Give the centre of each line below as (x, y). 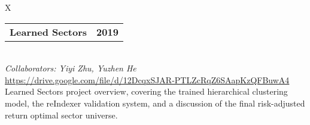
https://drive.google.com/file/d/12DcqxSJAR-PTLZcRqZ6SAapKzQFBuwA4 (147, 79)
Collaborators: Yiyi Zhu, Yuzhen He (71, 68)
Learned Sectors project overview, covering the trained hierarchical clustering (146, 91)
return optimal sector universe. (61, 115)
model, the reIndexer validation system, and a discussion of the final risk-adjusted (155, 103)
